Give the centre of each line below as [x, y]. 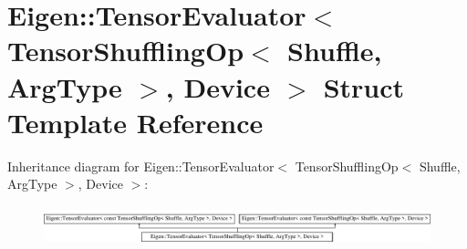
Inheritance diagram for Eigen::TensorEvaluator [141, 166]
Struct [364, 86]
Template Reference [135, 122]
